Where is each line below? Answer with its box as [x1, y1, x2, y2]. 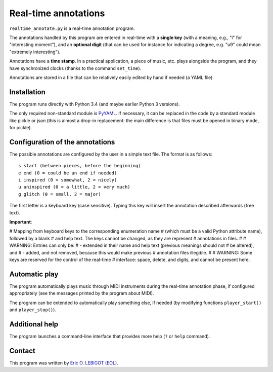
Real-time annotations [9, 8, 105, 19]
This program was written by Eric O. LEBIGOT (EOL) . [9, 360, 118, 366]
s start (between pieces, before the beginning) [18, 163, 141, 169]
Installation [9, 88, 45, 96]
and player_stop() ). [9, 307, 57, 313]
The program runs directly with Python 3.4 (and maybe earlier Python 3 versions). [9, 101, 180, 107]
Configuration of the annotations [9, 137, 115, 146]
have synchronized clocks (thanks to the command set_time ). [9, 65, 142, 71]
